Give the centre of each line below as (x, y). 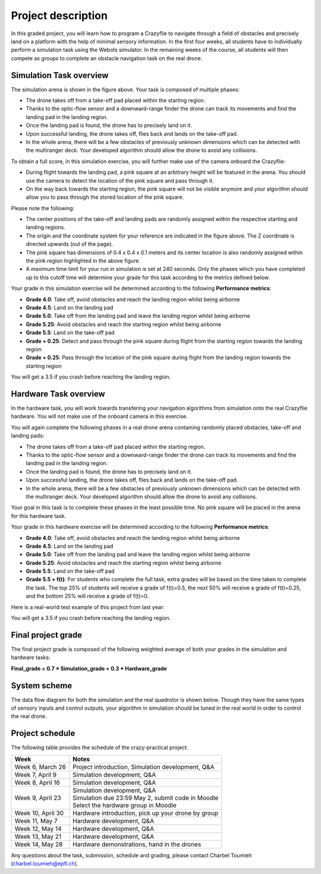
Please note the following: (43, 208)
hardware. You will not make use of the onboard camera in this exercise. (100, 416)
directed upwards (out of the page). (70, 244)
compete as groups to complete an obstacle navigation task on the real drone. (107, 58)
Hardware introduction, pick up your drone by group (145, 813)
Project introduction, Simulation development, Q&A (143, 767)
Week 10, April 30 (39, 813)
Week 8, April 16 (37, 782)
